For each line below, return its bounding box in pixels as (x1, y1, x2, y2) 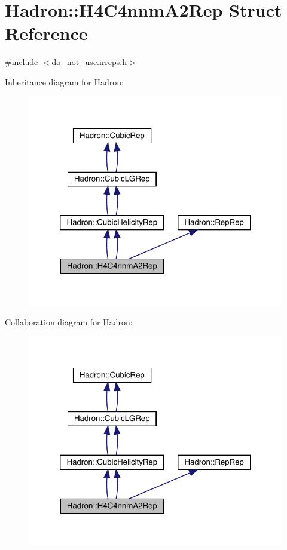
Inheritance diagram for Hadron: (5, 75, 124, 88)
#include (5, 56, 38, 68)
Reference (5, 21, 88, 45)
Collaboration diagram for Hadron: (5, 315, 133, 328)
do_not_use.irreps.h (51, 56, 127, 68)
